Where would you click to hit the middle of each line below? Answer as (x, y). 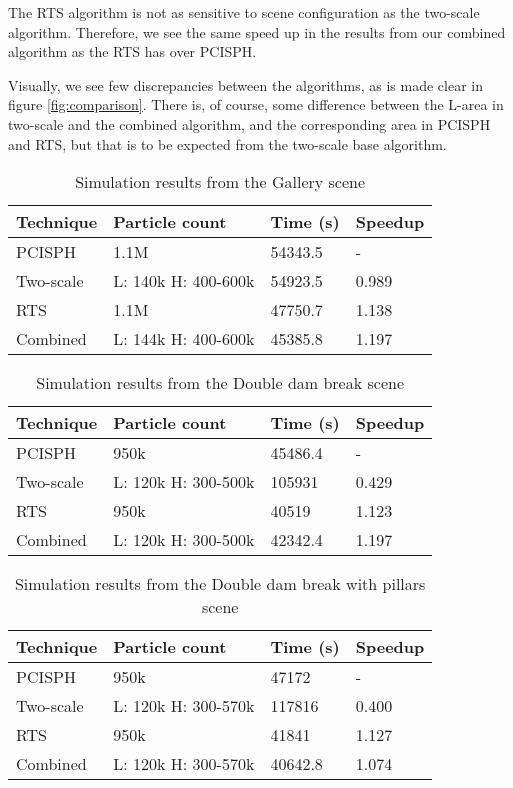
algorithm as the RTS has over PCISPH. (132, 51)
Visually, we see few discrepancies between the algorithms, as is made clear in (246, 84)
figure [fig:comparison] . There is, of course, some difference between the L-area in (256, 104)
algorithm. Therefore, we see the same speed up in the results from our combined (257, 31)
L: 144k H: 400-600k (184, 339)
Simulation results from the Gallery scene (220, 182)
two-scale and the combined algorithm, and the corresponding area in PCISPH (249, 123)
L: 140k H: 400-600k (184, 281)
